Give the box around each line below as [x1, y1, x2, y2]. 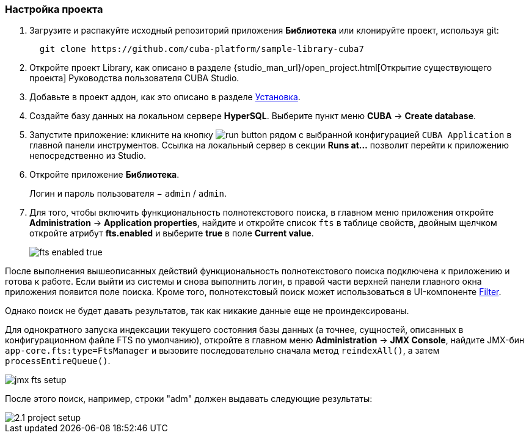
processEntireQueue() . [5, 356, 111, 367]
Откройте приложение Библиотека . [29, 169, 180, 180]
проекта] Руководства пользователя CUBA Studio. [29, 73, 239, 84]
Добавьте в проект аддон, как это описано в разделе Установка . [29, 92, 301, 103]
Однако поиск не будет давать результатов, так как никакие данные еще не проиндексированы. [5, 305, 409, 316]
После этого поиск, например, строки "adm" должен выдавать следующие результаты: [5, 393, 373, 404]
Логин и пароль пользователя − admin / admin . [29, 188, 227, 199]
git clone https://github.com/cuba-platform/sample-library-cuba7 [39, 44, 364, 54]
